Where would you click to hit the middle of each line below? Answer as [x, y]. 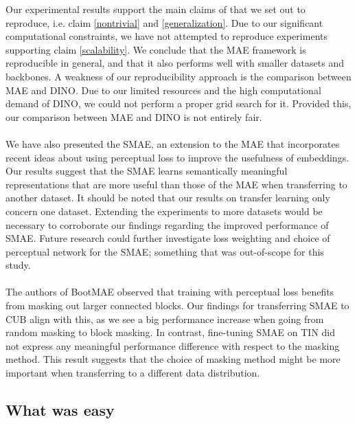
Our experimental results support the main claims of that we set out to [156, 9]
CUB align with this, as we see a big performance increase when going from [165, 319]
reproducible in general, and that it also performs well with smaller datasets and [175, 63]
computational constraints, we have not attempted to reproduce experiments [166, 36]
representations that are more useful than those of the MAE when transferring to [176, 184]
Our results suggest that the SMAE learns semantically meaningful [147, 171]
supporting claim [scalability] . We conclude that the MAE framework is [156, 49]
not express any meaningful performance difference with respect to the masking [173, 345]
